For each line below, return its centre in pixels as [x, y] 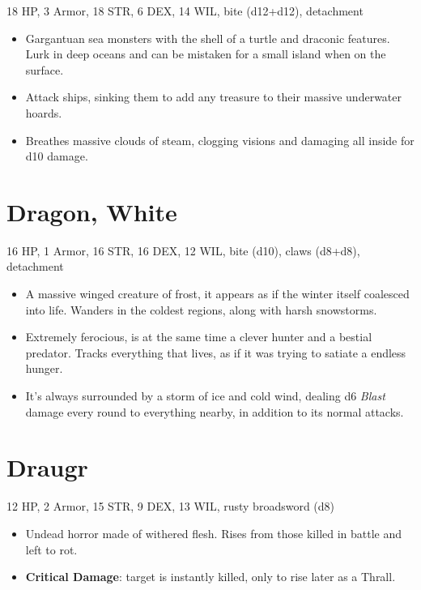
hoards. [44, 112]
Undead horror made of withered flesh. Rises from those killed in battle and [214, 533]
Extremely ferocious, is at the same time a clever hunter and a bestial [199, 337]
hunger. [44, 368]
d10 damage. [57, 156]
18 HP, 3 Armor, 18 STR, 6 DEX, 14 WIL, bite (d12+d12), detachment [185, 11]
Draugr [47, 467]
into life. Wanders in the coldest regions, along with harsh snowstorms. [201, 309]
